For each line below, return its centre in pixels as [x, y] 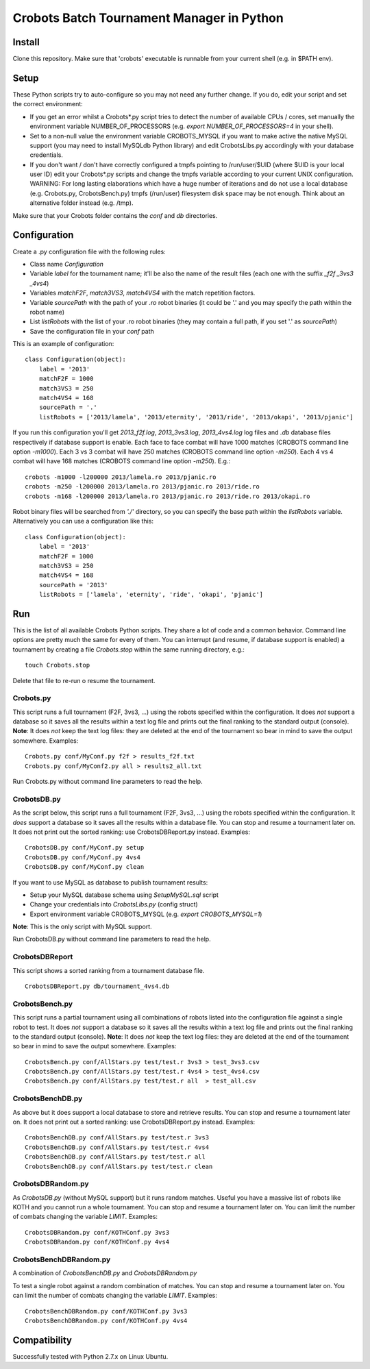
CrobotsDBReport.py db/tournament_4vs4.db [97, 986]
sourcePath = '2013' [73, 585]
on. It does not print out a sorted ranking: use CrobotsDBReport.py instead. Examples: [134, 1122]
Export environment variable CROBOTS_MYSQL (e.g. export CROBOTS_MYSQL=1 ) [146, 914]
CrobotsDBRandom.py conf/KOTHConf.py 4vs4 [97, 1242]
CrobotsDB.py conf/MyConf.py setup [85, 848]
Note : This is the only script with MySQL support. [82, 927]
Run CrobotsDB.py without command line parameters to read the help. [112, 939]
